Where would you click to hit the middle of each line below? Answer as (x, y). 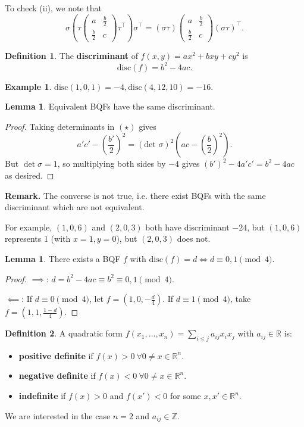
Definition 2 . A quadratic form (64, 333)
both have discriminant (187, 227)
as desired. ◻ (29, 175)
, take (241, 299)
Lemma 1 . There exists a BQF (63, 258)
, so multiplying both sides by (112, 163)
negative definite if (57, 375)
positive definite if (56, 355)
